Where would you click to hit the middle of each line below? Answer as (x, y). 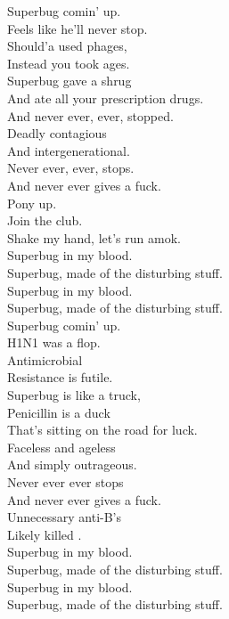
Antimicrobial (45, 359)
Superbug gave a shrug (70, 81)
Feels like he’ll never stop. (78, 28)
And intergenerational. (69, 150)
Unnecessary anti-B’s (65, 517)
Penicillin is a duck (59, 412)
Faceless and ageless (61, 447)
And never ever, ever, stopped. (90, 115)
